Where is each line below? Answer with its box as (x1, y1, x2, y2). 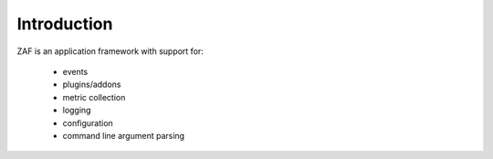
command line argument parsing (62, 130, 185, 141)
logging (62, 105, 91, 116)
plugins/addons (62, 79, 121, 90)
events (62, 66, 89, 77)
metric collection (62, 91, 126, 102)
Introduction (16, 14, 113, 34)
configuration (62, 117, 113, 128)
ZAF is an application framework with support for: (16, 46, 205, 57)
